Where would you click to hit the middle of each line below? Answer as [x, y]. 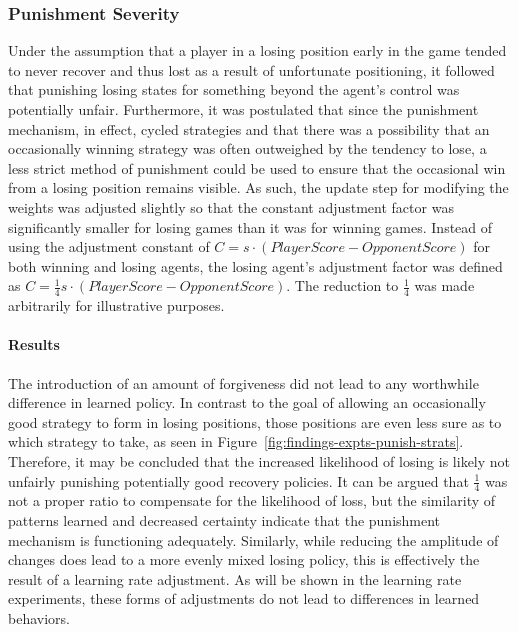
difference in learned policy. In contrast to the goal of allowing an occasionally [247, 402]
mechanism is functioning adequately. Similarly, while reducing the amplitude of [253, 539]
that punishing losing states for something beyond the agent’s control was [234, 89]
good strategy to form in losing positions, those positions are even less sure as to [255, 421]
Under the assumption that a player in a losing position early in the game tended [257, 50]
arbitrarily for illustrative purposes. [116, 305]
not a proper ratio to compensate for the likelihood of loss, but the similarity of [252, 500]
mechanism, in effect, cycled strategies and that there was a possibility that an [249, 128]
